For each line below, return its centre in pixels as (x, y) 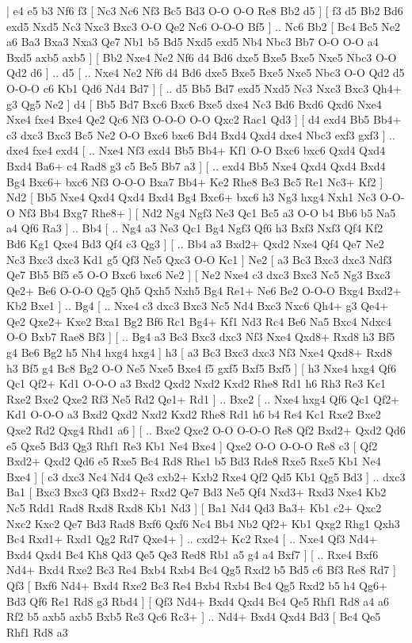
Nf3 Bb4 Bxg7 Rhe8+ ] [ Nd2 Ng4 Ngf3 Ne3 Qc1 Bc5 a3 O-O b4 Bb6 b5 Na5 (207, 212)
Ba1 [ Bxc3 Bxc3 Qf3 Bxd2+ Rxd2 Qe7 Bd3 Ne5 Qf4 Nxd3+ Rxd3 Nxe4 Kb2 (196, 492)
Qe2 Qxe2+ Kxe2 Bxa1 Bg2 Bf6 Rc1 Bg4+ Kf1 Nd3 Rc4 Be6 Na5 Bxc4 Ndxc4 (199, 321)
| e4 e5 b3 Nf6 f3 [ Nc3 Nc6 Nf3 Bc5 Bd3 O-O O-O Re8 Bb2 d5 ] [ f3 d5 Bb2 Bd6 (205, 10)
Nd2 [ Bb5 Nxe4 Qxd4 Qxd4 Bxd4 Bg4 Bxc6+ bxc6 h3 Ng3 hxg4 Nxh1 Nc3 (191, 197)
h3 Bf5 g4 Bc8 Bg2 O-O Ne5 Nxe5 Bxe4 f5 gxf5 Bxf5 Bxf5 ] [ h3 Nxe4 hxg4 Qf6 (201, 367)
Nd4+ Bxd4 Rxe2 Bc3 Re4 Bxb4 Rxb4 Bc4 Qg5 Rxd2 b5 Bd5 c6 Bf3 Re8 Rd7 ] (201, 570)
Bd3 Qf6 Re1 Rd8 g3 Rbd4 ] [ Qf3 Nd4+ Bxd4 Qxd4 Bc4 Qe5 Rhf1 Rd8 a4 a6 (198, 601)
